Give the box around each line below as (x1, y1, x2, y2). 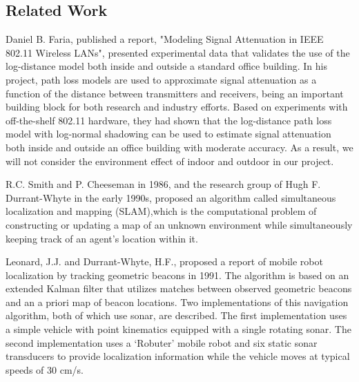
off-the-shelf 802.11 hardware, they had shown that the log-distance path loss (6, 113, 332, 127)
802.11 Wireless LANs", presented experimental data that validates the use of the (6, 45, 350, 59)
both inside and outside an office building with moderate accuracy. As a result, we (6, 140, 353, 154)
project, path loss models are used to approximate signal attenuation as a (6, 72, 317, 86)
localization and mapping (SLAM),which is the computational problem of (6, 204, 317, 218)
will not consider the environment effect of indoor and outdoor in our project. (6, 153, 334, 168)
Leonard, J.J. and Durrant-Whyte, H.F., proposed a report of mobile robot (6, 254, 323, 269)
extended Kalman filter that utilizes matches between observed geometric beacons (6, 281, 352, 296)
